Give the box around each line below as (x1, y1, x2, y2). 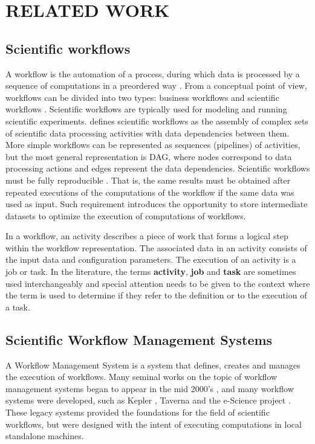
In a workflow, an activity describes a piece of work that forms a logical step (5, 230, 288, 242)
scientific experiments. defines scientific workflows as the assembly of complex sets (5, 114, 308, 127)
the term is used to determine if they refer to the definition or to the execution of (5, 289, 307, 301)
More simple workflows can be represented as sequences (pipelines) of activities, (5, 138, 300, 151)
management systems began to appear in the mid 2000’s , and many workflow (5, 382, 294, 394)
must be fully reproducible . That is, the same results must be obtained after (5, 173, 291, 186)
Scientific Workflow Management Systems (5, 330, 273, 349)
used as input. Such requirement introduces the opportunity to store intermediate (5, 198, 308, 210)
